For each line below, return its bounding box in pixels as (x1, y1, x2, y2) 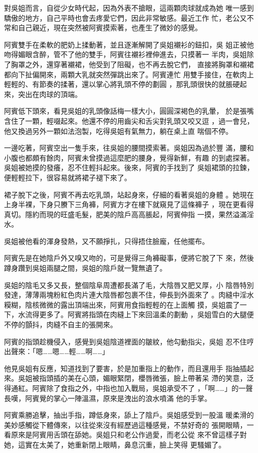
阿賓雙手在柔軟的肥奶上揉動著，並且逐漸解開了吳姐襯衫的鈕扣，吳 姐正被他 (4, 39, 254, 49)
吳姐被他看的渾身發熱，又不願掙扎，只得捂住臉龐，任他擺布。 (4, 235, 209, 246)
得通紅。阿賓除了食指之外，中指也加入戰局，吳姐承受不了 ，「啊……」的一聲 (4, 383, 253, 393)
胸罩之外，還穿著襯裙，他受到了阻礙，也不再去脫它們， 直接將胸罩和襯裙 (11, 59, 254, 69)
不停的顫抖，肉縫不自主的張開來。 (4, 319, 117, 330)
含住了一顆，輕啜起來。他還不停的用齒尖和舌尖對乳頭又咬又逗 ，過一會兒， (4, 115, 254, 126)
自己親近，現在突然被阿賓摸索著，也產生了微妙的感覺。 (18, 22, 202, 33)
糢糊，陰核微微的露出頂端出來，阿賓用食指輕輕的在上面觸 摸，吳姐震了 (4, 299, 240, 310)
